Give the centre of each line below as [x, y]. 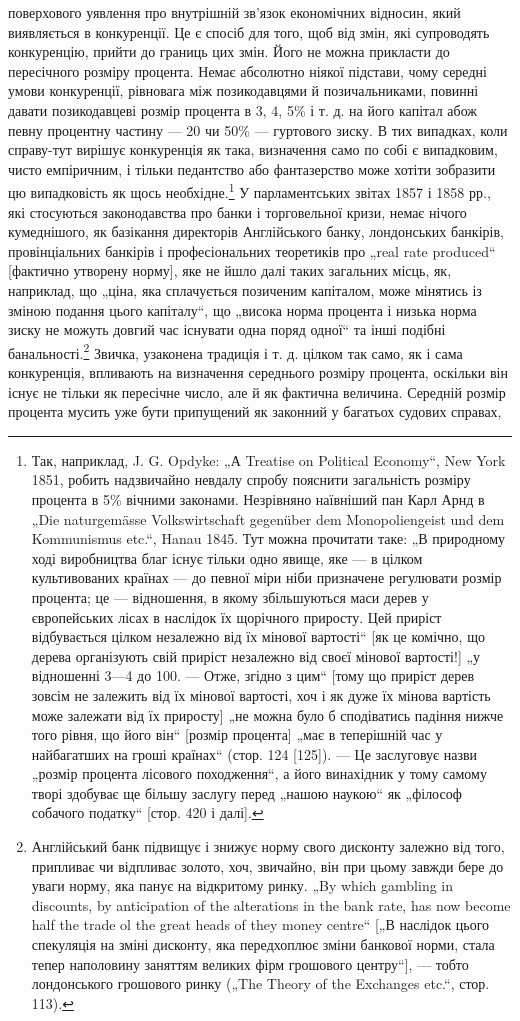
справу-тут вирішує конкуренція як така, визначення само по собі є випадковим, [253, 149]
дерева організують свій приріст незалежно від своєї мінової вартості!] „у [256, 655]
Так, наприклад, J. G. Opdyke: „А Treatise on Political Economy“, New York [268, 459]
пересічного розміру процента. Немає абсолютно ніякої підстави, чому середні [247, 70]
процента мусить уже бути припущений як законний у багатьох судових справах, [255, 411]
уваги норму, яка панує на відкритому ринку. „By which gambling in [242, 885]
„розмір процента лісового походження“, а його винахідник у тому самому [259, 773]
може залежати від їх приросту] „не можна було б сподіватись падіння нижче [267, 714]
